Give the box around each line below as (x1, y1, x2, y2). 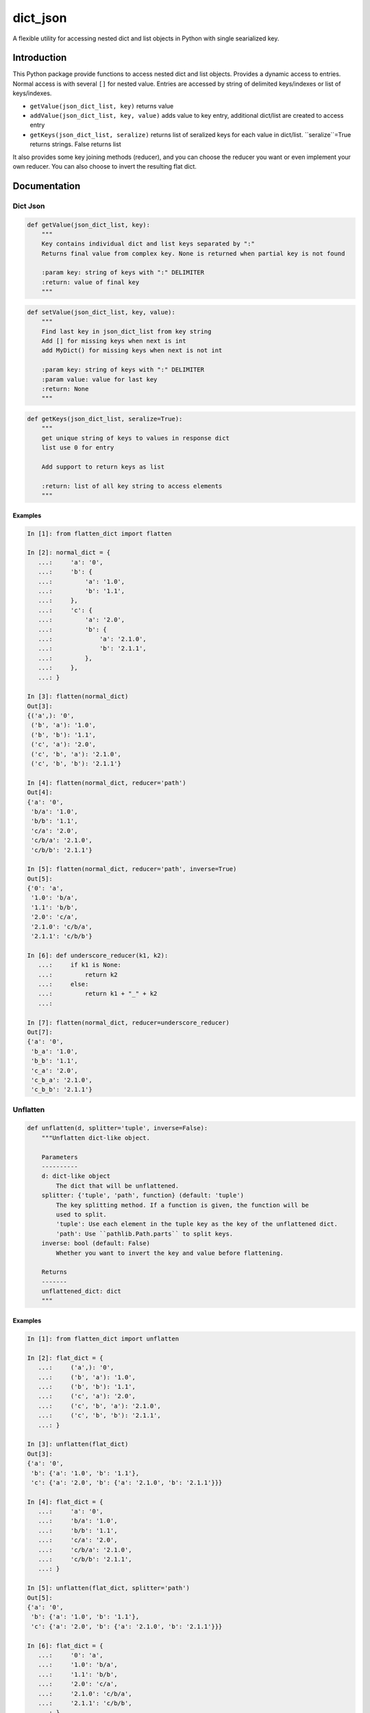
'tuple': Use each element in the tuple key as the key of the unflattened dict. (56, 1220, 338, 1228)
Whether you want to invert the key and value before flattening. (56, 1249, 284, 1257)
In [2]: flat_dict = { (27, 1354, 103, 1361)
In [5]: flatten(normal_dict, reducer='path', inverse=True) (27, 865, 237, 873)
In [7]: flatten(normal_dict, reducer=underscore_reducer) (27, 1018, 230, 1026)
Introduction (12, 52, 67, 64)
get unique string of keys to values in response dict (41, 434, 230, 442)
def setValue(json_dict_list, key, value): (27, 308, 176, 316)
